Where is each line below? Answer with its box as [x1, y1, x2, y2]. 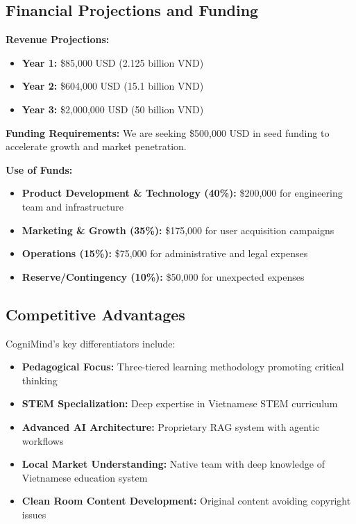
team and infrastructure [22, 199, 124, 213]
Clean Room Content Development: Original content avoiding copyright [22, 493, 351, 508]
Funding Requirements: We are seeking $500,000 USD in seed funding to [6, 125, 330, 140]
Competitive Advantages [6, 303, 185, 325]
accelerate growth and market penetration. [6, 139, 187, 154]
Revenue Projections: [6, 32, 110, 47]
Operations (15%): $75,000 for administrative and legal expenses [22, 246, 308, 261]
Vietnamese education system [22, 470, 148, 484]
